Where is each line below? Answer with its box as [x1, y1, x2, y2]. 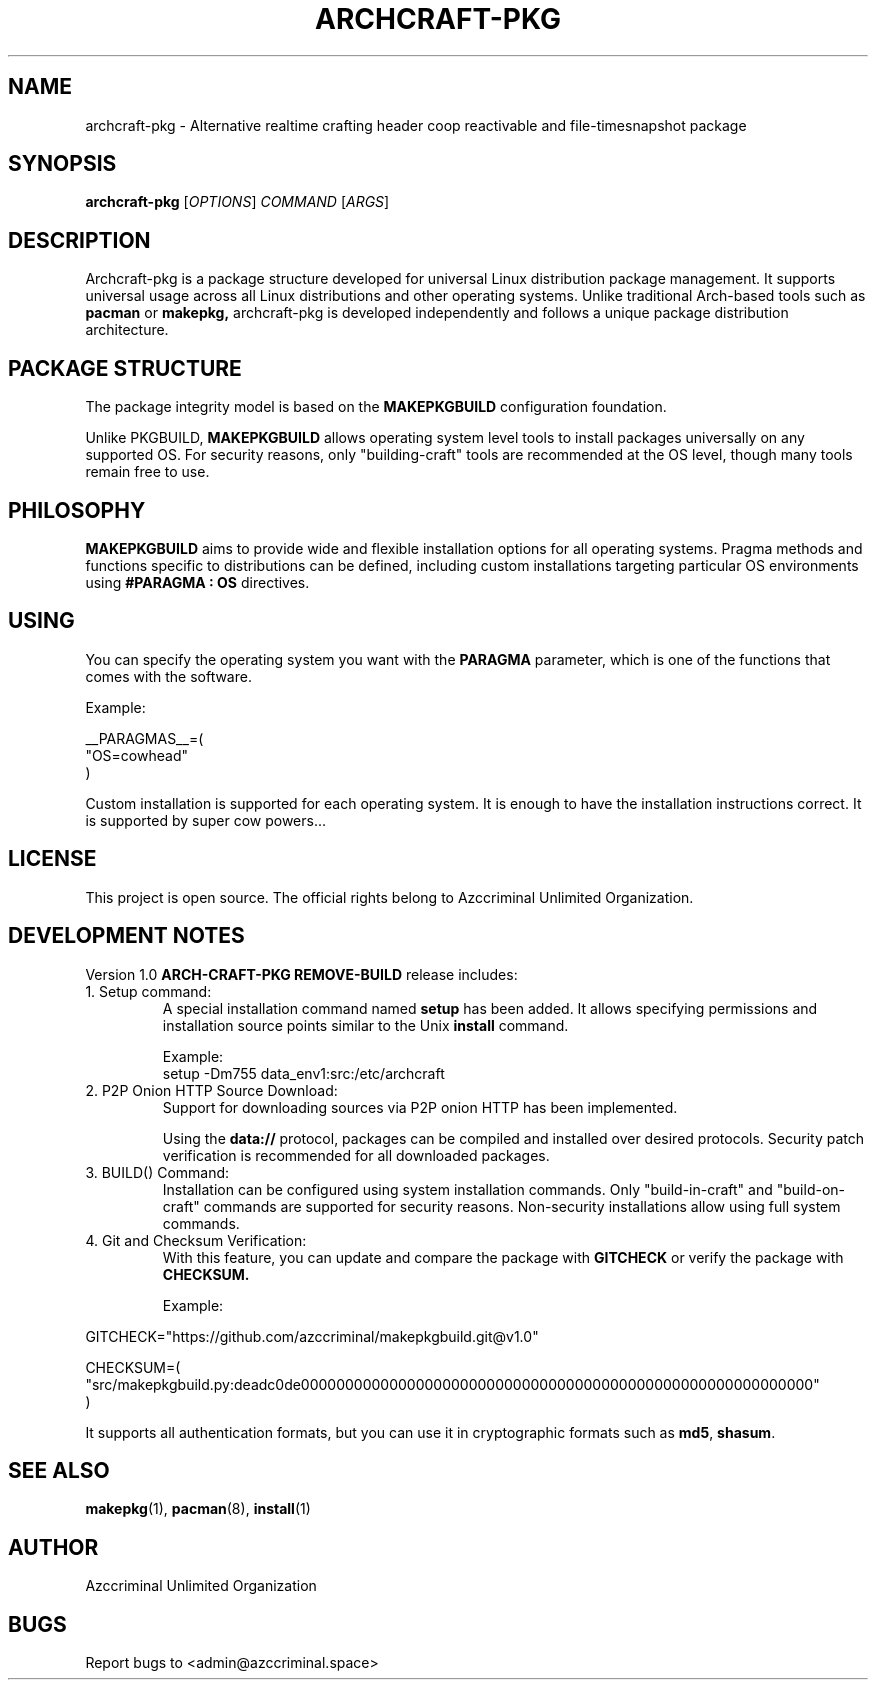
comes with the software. [85, 667, 252, 685]
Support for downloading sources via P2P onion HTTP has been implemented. [162, 1098, 678, 1116]
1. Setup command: [85, 982, 212, 1000]
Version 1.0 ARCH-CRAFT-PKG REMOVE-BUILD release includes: [85, 965, 518, 983]
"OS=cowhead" [85, 746, 188, 764]
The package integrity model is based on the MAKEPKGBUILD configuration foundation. [85, 398, 667, 416]
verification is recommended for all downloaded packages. [162, 1146, 550, 1164]
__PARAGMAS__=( [85, 729, 204, 747]
